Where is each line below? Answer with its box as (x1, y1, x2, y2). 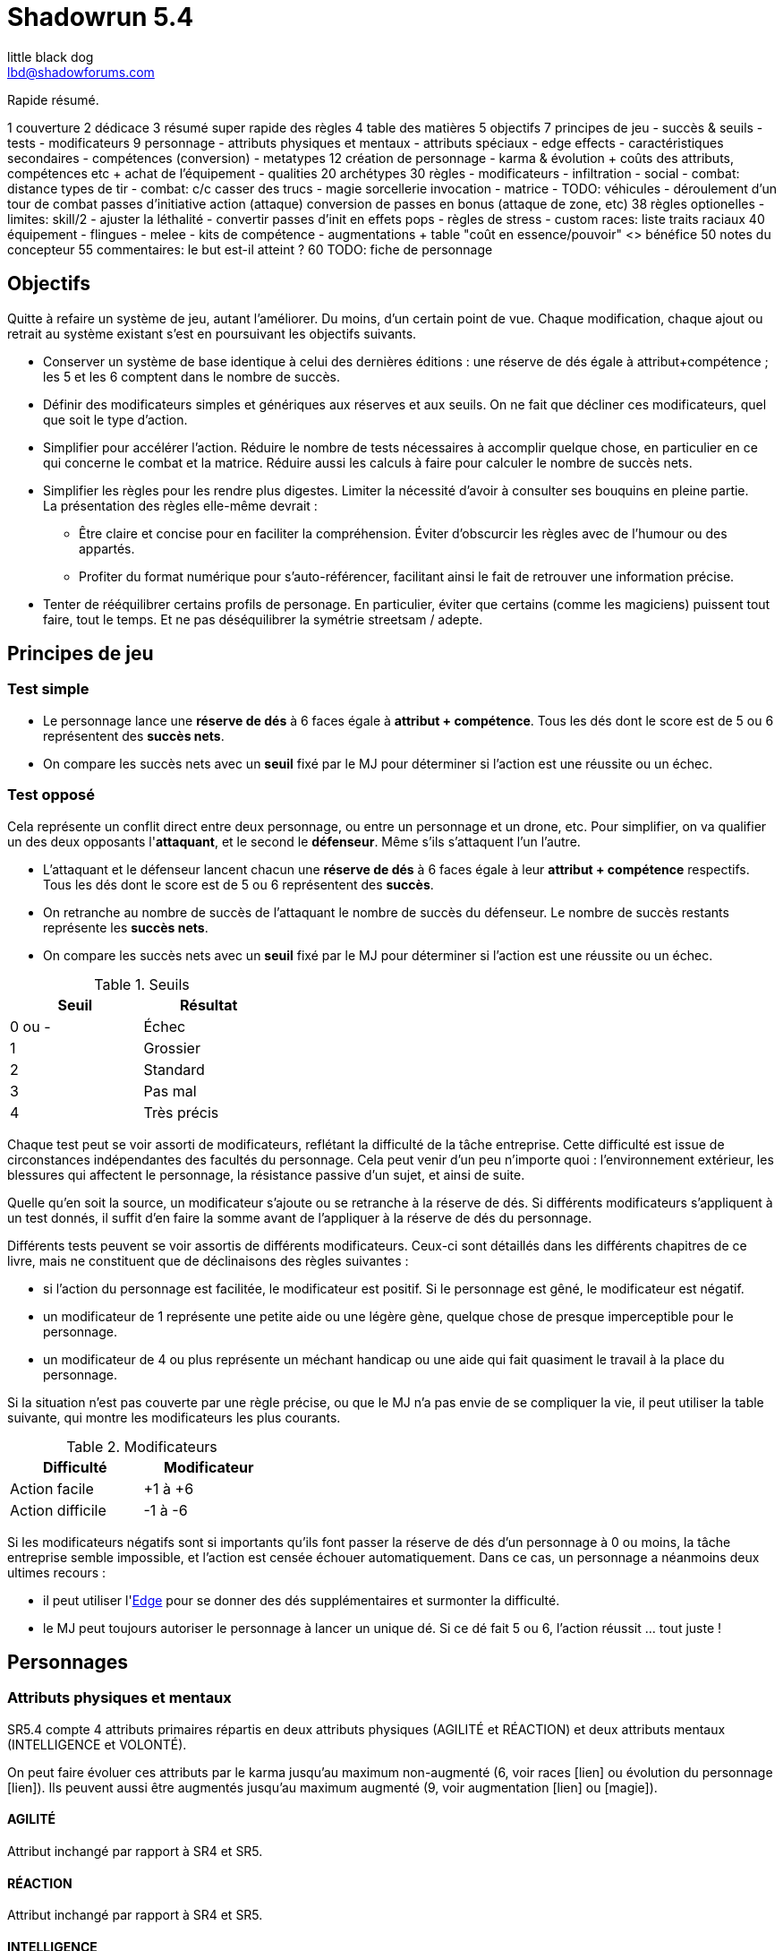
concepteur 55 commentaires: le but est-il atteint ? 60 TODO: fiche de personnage (7, 241, 493, 257)
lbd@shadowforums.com (7, 64, 155, 80)
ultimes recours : (7, 1564, 106, 1580)
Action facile (10, 1479, 94, 1498)
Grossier (143, 1038, 200, 1057)
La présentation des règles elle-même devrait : (43, 497, 318, 513)
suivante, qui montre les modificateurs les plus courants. (7, 1409, 341, 1425)
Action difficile (10, 1500, 106, 1519)
